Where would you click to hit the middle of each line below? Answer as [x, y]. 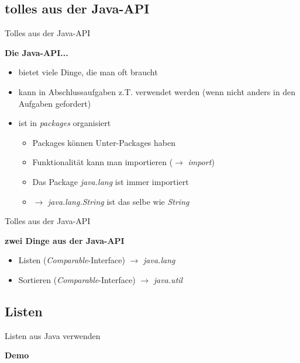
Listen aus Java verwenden [53, 335]
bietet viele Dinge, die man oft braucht [88, 72]
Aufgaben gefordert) [55, 103]
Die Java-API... [37, 52]
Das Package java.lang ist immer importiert [111, 181]
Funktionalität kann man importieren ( [103, 162]
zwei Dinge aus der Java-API [65, 240]
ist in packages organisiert [65, 123]
